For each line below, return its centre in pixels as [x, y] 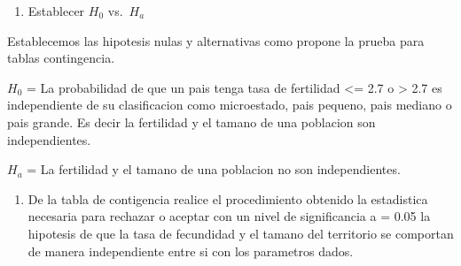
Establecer [56, 11]
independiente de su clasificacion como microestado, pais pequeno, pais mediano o [230, 105]
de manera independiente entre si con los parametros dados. [191, 251]
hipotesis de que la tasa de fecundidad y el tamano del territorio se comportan [241, 233]
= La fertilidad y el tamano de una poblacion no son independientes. [214, 169]
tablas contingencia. [61, 58]
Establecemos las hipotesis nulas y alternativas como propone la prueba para [216, 40]
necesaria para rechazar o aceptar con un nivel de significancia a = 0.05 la [229, 216]
